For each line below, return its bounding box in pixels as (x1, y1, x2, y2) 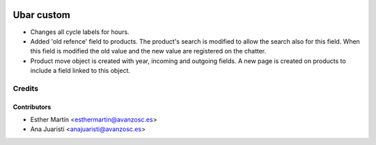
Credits (13, 83, 38, 93)
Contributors (13, 103, 52, 111)
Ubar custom (13, 9, 71, 21)
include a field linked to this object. (30, 67, 131, 75)
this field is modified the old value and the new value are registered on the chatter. (30, 47, 267, 56)
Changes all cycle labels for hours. (30, 28, 130, 36)
